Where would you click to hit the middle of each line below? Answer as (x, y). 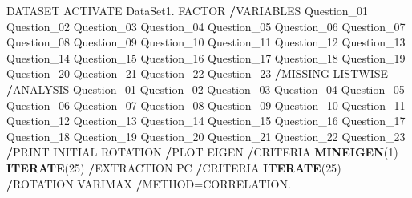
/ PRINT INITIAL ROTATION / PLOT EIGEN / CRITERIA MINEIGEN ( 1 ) (202, 152)
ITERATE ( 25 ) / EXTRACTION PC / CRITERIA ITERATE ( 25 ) (174, 167)
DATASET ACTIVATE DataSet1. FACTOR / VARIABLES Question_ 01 (188, 10)
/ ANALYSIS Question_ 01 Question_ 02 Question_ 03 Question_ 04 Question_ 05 (206, 89)
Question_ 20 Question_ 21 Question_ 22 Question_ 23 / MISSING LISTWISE (198, 73)
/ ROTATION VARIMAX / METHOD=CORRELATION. (149, 183)
